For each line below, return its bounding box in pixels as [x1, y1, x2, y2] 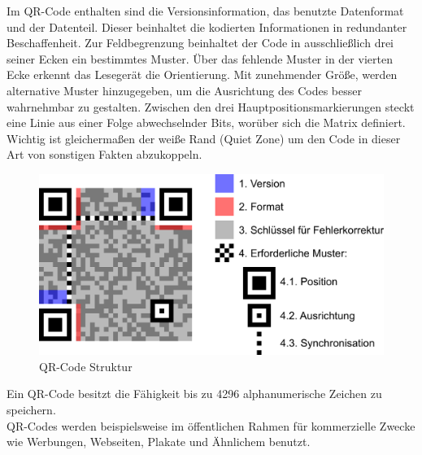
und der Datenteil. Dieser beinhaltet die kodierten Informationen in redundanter [7, 18, 407, 35]
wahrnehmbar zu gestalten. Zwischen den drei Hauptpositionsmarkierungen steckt [7, 98, 415, 115]
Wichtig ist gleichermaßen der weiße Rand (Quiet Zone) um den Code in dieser [7, 129, 401, 147]
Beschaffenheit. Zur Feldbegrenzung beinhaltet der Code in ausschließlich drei [7, 34, 394, 51]
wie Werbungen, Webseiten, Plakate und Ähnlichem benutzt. [7, 433, 311, 450]
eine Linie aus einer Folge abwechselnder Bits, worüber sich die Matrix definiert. [7, 114, 406, 131]
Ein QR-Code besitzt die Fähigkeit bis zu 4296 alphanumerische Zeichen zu [7, 385, 382, 402]
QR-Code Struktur [39, 357, 133, 374]
